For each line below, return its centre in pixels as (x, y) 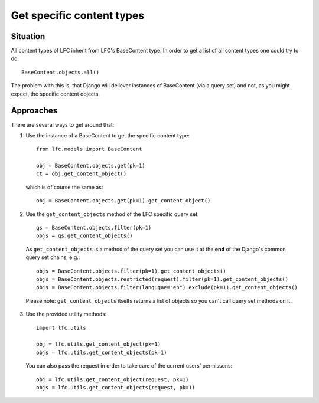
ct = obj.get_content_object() (82, 174)
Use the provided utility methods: (66, 314)
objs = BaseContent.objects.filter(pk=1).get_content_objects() (131, 271)
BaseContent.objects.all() (61, 72)
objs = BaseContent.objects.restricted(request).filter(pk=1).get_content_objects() (162, 279)
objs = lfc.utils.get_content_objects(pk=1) (102, 352)
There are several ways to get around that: (63, 124)
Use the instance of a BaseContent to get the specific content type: (108, 135)
